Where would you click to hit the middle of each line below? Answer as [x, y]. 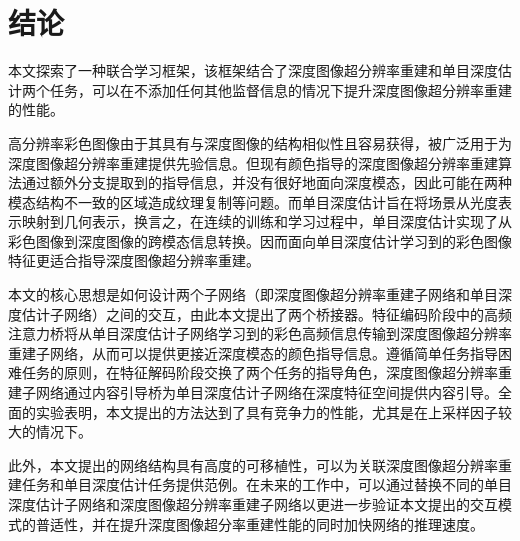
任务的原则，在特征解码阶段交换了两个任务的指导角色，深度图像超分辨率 [259, 372]
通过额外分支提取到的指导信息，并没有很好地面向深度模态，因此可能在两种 [266, 182]
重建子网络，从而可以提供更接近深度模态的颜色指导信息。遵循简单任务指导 [253, 352]
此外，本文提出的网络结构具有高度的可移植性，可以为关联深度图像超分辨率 [253, 464]
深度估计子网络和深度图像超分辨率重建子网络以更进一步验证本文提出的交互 [253, 504]
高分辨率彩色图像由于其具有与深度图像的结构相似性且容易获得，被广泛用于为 [260, 142]
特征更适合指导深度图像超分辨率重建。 [134, 260]
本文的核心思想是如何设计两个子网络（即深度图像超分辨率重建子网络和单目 [253, 294]
